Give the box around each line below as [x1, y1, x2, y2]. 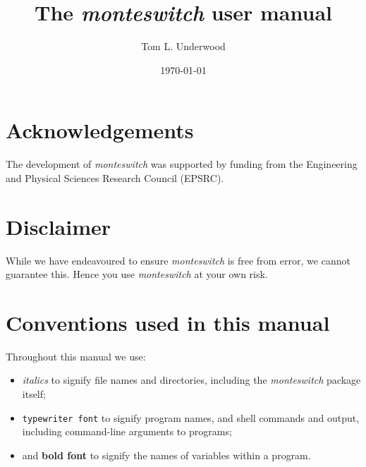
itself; [22, 387, 46, 401]
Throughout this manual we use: [6, 348, 146, 363]
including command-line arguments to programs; [22, 424, 232, 439]
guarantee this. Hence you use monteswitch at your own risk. [6, 267, 268, 281]
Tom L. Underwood [141, 39, 226, 54]
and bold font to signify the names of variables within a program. [22, 447, 311, 462]
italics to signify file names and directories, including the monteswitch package [22, 372, 361, 387]
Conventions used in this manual [6, 308, 330, 336]
